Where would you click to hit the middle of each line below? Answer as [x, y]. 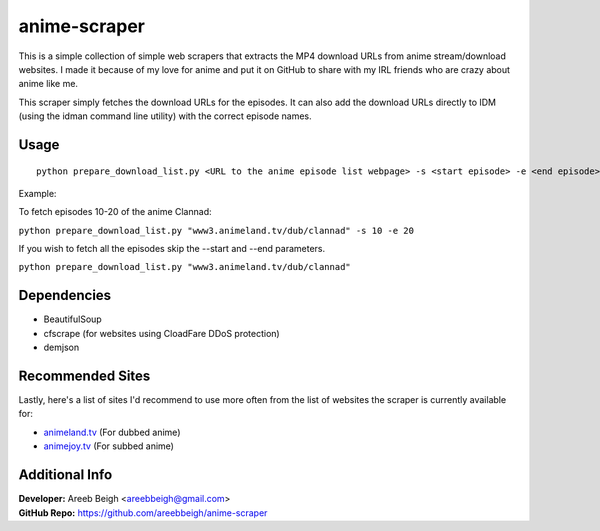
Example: [37, 193]
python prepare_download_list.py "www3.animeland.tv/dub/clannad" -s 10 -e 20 [216, 230]
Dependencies [65, 295]
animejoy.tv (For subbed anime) [109, 446]
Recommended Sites [84, 375]
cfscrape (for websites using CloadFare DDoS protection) [161, 333]
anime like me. [48, 84]
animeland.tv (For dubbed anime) [112, 432]
